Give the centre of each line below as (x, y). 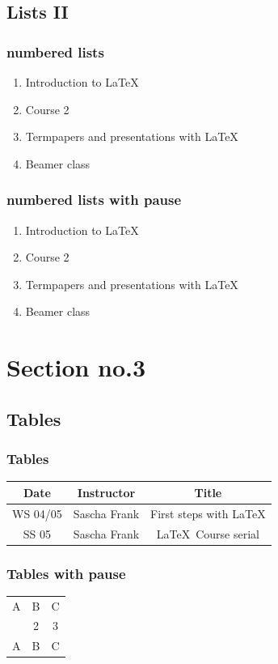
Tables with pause (66, 573)
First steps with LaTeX (208, 513)
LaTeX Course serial (208, 533)
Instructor (106, 492)
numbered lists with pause (94, 200)
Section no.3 (76, 367)
